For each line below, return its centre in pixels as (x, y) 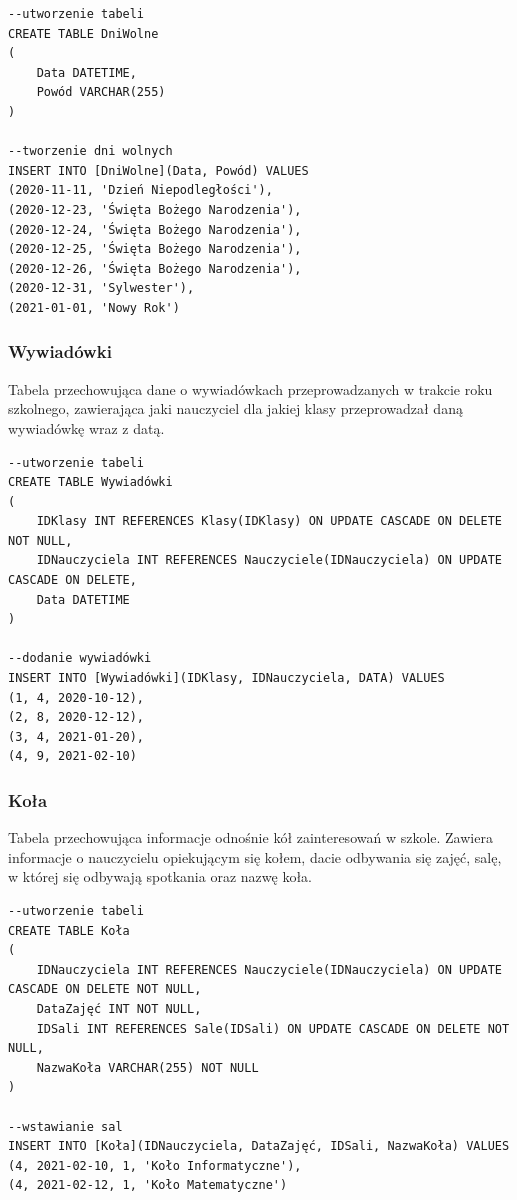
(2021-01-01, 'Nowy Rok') (94, 307)
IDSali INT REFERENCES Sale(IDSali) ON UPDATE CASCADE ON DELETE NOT (273, 1028)
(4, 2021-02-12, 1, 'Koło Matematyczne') (148, 1185)
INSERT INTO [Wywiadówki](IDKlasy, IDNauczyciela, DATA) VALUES (226, 678)
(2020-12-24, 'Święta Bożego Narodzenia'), (155, 229)
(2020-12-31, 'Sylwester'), (101, 288)
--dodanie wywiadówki (80, 658)
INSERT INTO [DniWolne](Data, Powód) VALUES (158, 170)
